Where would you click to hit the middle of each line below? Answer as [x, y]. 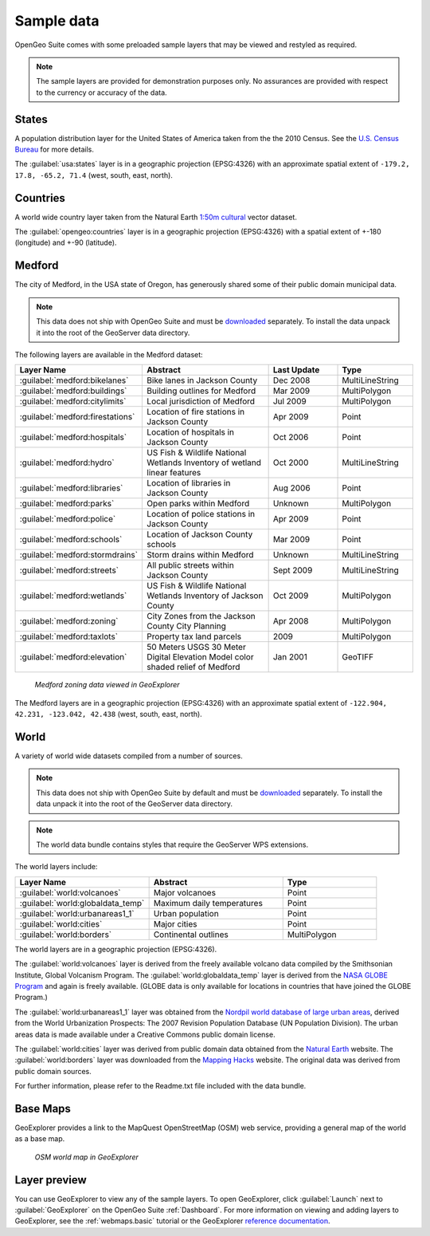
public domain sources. [53, 1071]
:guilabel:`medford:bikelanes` [74, 380]
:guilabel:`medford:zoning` [69, 621]
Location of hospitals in [191, 432]
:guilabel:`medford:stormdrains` [79, 555]
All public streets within [190, 565]
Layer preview [51, 1180]
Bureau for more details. [55, 150]
